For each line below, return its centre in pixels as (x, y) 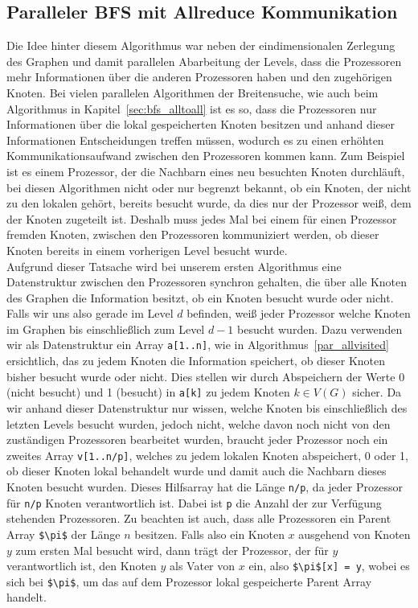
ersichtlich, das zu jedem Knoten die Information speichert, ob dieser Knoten (196, 361)
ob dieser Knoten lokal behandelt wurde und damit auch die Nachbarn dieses (197, 471)
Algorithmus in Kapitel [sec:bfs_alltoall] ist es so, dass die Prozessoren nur (192, 108)
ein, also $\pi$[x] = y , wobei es (329, 566)
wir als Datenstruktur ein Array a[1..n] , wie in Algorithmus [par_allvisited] (198, 345)
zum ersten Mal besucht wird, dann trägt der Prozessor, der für (172, 550)
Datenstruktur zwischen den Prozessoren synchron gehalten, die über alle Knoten (207, 282)
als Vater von (203, 566)
